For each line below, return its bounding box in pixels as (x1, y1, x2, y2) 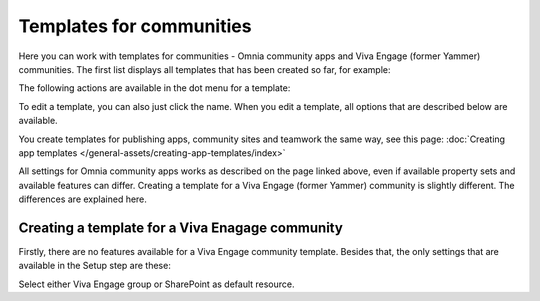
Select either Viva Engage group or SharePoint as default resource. (18, 278, 295, 290)
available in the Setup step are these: (18, 260, 172, 272)
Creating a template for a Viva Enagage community (18, 219, 344, 236)
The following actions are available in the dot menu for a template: (18, 82, 291, 94)
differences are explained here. (18, 193, 147, 205)
